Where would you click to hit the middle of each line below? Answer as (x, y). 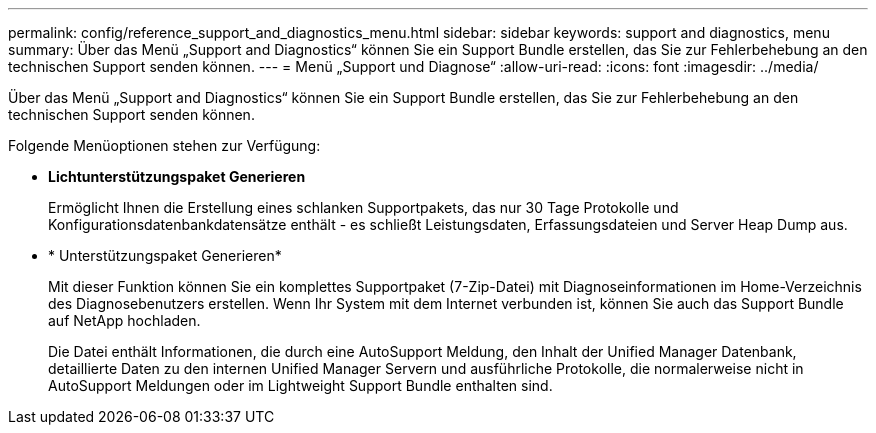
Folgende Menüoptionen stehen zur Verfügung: (164, 145)
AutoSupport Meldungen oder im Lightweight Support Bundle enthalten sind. (300, 385)
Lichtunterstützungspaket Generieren (177, 176)
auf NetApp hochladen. (124, 320)
